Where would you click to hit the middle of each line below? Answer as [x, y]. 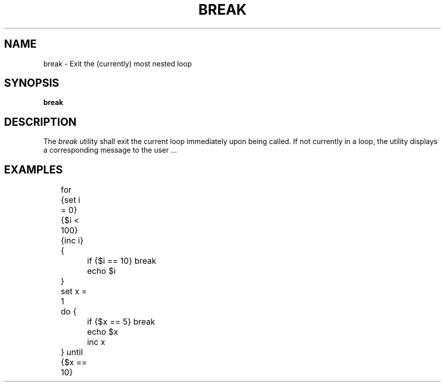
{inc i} [72, 241]
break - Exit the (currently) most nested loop [118, 63]
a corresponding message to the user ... [110, 150]
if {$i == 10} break [122, 261]
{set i [70, 200]
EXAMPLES [34, 169]
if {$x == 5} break [121, 322]
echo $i [101, 271]
